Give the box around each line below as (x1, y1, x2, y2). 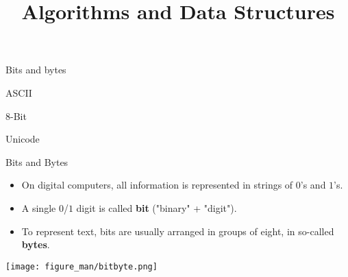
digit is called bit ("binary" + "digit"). (76, 200, 237, 215)
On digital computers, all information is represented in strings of (21, 178, 293, 192)
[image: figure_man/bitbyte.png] (5, 261, 158, 272)
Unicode (5, 132, 40, 146)
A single (21, 200, 56, 215)
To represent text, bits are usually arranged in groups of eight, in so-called (21, 224, 334, 238)
